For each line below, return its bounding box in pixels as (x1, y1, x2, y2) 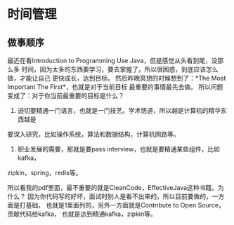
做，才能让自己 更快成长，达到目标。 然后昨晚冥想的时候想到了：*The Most (7, 74, 226, 82)
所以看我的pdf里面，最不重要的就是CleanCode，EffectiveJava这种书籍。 (7, 184, 218, 191)
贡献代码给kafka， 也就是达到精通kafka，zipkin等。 (7, 210, 157, 218)
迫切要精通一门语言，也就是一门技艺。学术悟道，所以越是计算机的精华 (17, 107, 221, 114)
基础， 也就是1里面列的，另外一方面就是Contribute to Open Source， (25, 201, 225, 209)
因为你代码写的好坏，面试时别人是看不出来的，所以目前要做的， (27, 192, 212, 200)
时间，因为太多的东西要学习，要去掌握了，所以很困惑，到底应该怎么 (20, 65, 219, 74)
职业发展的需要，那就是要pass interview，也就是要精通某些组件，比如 (17, 145, 220, 153)
